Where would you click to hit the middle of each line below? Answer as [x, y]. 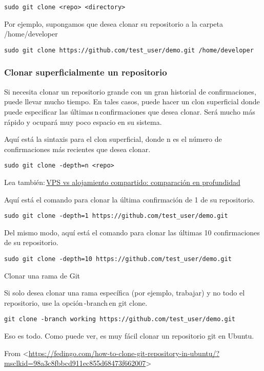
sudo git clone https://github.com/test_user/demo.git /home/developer [129, 50]
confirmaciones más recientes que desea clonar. [77, 149]
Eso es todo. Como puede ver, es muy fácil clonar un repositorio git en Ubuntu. [129, 336]
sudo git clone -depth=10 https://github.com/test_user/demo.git [118, 259]
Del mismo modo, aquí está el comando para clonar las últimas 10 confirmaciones [132, 232]
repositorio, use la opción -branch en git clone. [76, 302]
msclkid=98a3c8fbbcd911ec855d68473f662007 [75, 363]
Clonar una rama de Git [42, 275]
